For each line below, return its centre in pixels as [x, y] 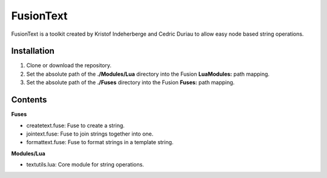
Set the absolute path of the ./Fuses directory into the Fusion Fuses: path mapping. [130, 82]
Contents [29, 100]
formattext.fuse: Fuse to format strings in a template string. [100, 142]
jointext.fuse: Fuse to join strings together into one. [90, 134]
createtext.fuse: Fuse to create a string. [76, 125]
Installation [33, 51]
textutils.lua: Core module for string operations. [85, 165]
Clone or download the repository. [69, 65]
